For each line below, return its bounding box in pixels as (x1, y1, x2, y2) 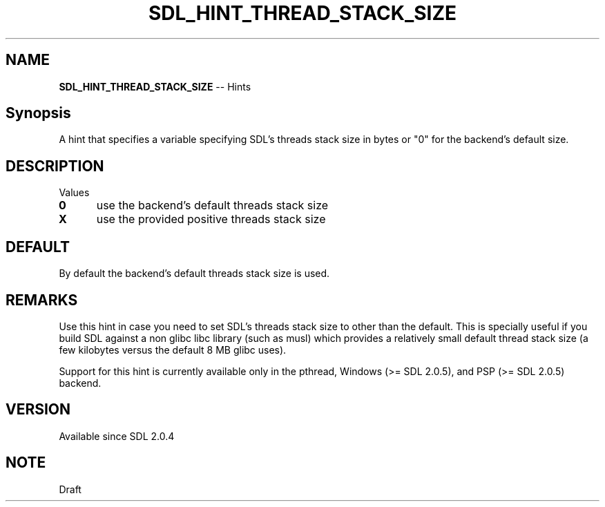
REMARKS (6, 291, 78, 309)
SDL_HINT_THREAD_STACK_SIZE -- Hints (59, 80, 251, 93)
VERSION (6, 401, 71, 419)
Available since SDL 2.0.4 (59, 430, 175, 442)
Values (59, 186, 90, 199)
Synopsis (6, 104, 71, 122)
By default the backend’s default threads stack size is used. (59, 267, 330, 280)
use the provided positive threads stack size (96, 212, 326, 227)
